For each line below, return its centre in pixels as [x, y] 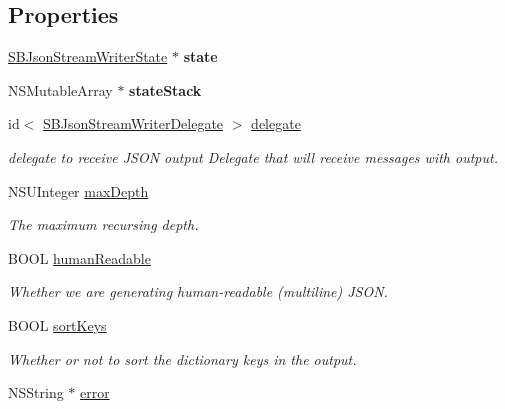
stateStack [165, 89]
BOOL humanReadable [79, 257]
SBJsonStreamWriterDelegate [133, 123]
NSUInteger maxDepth [78, 190]
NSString [36, 392]
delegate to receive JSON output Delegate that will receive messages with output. [253, 156]
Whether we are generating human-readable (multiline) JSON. [198, 291]
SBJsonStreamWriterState [88, 56]
